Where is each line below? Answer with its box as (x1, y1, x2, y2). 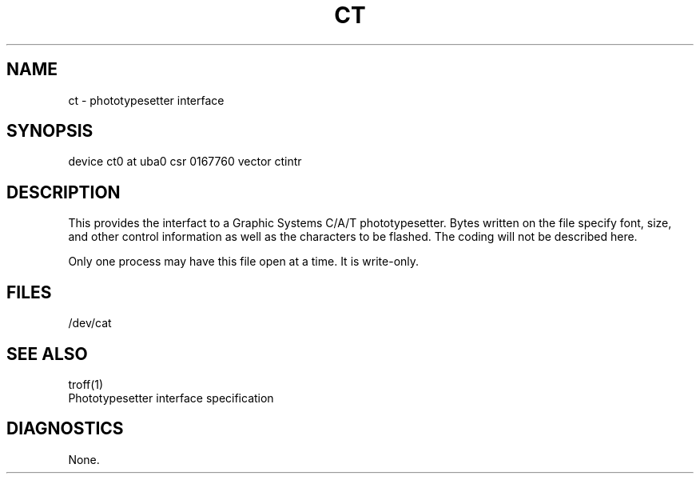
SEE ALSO (6, 343, 88, 364)
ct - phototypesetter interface (68, 93, 225, 107)
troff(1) (68, 377, 104, 391)
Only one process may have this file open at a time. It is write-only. (68, 254, 420, 269)
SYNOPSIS (6, 121, 93, 142)
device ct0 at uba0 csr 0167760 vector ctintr (68, 154, 302, 169)
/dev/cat (68, 316, 112, 330)
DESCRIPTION (6, 182, 121, 202)
